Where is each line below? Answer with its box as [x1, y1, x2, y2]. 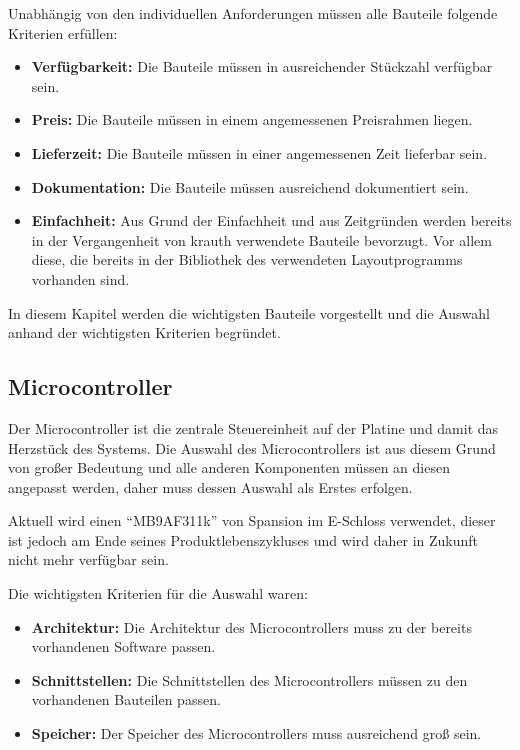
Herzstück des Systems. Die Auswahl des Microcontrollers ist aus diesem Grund [8, 437, 496, 458]
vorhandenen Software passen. [31, 636, 216, 657]
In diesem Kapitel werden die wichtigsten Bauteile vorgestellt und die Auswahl [8, 302, 490, 323]
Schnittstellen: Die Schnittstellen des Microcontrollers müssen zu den [31, 669, 468, 690]
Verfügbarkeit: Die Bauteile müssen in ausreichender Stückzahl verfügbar [31, 56, 493, 77]
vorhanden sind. [31, 268, 130, 289]
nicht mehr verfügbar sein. [8, 549, 169, 570]
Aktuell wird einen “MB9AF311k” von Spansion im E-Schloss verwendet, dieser [8, 510, 496, 531]
